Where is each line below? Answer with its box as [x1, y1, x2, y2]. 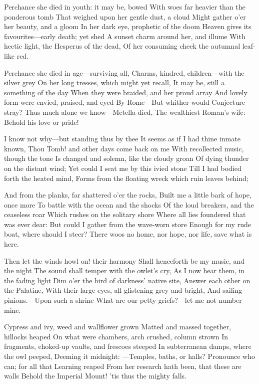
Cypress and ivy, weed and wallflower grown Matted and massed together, [4, 321, 231, 332]
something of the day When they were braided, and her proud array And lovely [4, 87, 247, 97]
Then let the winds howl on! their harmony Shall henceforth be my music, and [4, 255, 244, 266]
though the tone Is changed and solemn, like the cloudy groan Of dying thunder [4, 153, 249, 163]
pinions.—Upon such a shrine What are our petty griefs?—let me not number [4, 295, 242, 305]
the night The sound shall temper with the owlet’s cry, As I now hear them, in [4, 265, 245, 276]
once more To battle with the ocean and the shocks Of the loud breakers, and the [4, 199, 254, 210]
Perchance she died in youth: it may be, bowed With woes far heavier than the [4, 2, 245, 12]
